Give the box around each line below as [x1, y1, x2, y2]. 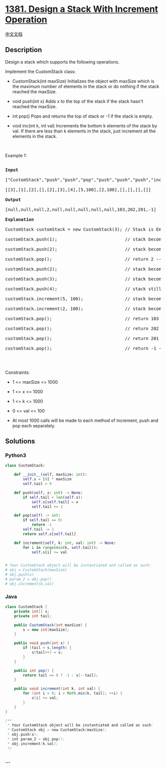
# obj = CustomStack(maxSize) [5, 568, 68, 573]
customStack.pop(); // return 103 [5, 316, 159, 321]
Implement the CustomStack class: [5, 68, 76, 74]
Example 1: [5, 152, 27, 158]
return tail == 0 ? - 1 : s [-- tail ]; [23, 673, 98, 678]
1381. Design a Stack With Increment [5, 3, 158, 15]
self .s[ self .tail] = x [31, 499, 79, 504]
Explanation [5, 217, 34, 222]
